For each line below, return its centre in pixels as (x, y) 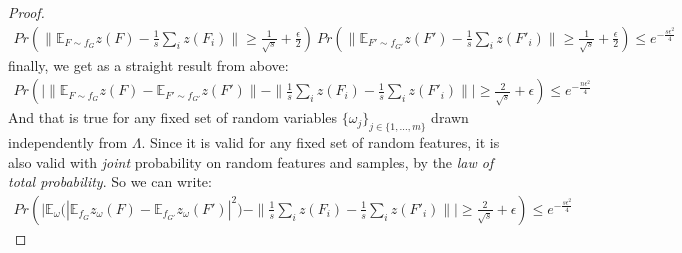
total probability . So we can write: (110, 181)
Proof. (26, 12)
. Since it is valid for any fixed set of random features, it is (320, 142)
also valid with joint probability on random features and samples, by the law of (251, 161)
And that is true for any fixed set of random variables (173, 117)
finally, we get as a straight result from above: (148, 64)
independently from (68, 142)
